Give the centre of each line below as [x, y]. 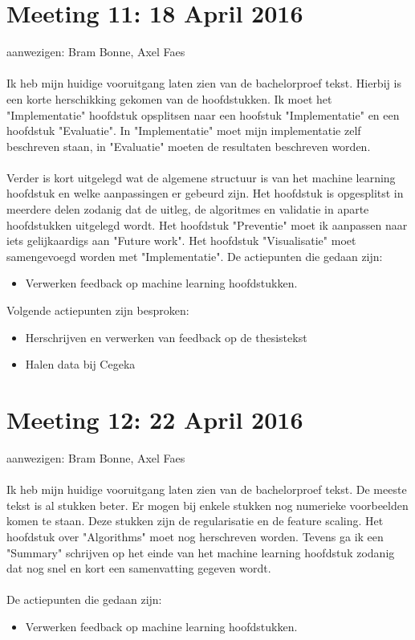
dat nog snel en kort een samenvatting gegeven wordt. [139, 568]
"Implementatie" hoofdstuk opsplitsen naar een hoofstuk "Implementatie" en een [203, 114]
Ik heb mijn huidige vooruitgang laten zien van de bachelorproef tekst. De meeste [207, 489]
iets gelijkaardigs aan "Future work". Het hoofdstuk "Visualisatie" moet [181, 241]
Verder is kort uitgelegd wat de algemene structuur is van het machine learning [201, 177]
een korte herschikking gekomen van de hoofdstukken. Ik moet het [169, 98]
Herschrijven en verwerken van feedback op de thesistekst [166, 337]
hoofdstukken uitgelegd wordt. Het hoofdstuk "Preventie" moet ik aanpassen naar [207, 224]
